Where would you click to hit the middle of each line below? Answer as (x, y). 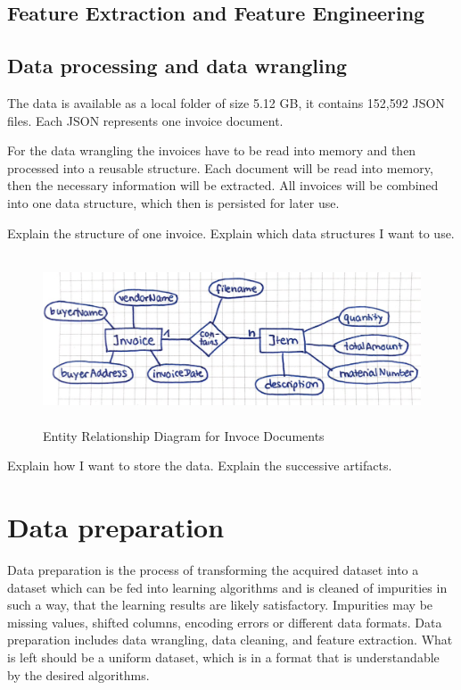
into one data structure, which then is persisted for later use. (173, 202)
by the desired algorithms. (78, 674)
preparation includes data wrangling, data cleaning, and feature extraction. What (230, 640)
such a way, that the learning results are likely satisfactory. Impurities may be (220, 605)
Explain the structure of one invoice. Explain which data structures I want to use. (231, 233)
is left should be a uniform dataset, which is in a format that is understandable (223, 657)
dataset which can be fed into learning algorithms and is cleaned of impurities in (227, 587)
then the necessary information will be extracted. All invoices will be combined (223, 185)
